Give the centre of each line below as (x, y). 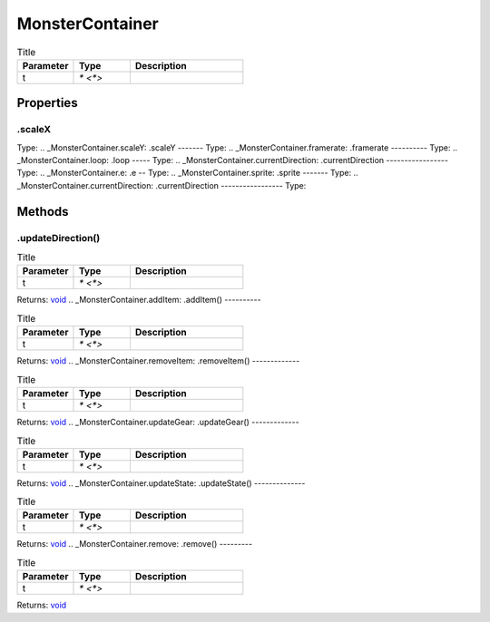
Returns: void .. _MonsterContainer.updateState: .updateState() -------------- (161, 483)
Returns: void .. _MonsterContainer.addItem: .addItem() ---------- (139, 300)
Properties (47, 103)
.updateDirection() (59, 238)
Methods (43, 212)
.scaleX (34, 130)
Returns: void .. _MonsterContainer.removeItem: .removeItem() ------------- (158, 361)
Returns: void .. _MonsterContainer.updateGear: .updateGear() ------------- (158, 422)
